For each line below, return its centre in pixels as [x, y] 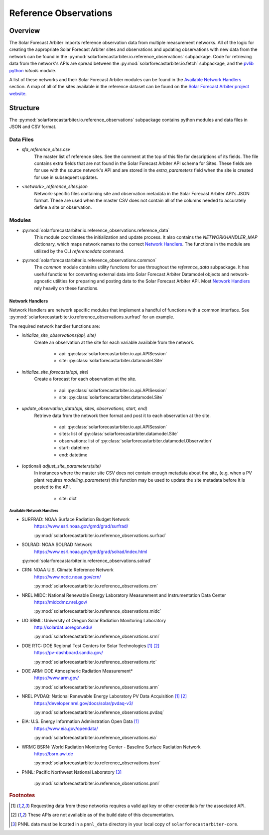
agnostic [43, 281]
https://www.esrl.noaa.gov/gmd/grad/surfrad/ [81, 526]
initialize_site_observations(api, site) [59, 335]
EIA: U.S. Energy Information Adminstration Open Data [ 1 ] [80, 721]
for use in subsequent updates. [66, 177]
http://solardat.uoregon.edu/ [63, 627]
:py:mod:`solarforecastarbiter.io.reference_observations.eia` [96, 738]
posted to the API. [53, 487]
